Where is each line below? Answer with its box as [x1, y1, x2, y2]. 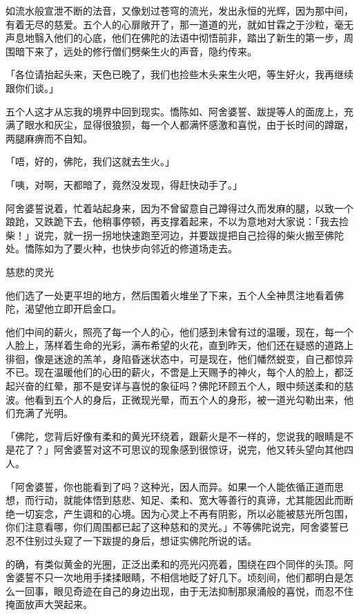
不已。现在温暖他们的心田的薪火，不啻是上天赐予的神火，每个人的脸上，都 [6, 365, 344, 379]
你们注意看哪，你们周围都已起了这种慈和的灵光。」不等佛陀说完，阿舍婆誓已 [6, 520, 349, 534]
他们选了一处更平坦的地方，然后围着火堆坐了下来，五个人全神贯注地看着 [6, 287, 334, 302]
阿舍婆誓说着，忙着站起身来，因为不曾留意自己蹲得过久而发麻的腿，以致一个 [6, 200, 353, 215]
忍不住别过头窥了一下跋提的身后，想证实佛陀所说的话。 [6, 533, 257, 547]
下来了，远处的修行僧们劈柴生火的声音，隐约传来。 [24, 44, 257, 58]
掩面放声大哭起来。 [6, 597, 93, 612]
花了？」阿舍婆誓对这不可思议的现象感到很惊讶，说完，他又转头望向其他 [14, 442, 344, 457]
